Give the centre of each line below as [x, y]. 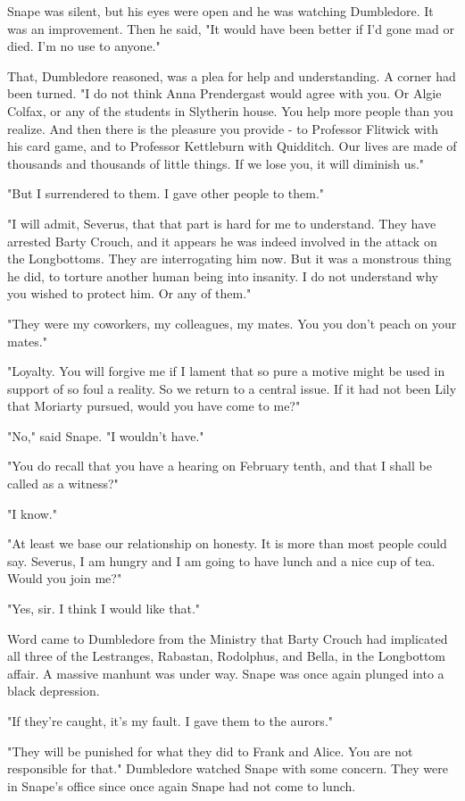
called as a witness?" [63, 484]
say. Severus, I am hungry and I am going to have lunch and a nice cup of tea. [221, 560]
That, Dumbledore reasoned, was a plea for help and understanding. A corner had [232, 75]
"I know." [32, 513]
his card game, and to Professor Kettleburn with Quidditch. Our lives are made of [232, 146]
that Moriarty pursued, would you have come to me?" [154, 406]
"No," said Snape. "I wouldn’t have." [106, 435]
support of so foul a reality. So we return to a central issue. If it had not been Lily [232, 388]
